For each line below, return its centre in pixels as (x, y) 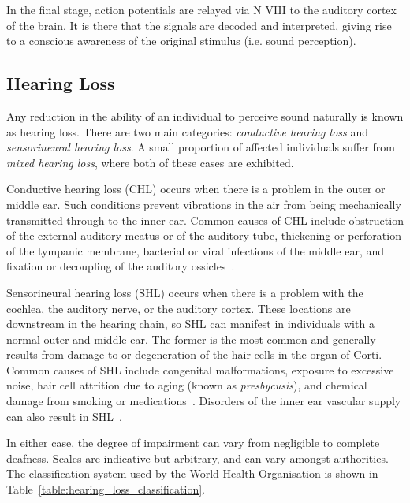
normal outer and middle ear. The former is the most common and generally (191, 339)
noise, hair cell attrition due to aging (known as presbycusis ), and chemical (187, 385)
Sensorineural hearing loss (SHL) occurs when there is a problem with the (185, 292)
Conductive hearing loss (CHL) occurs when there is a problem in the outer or (196, 189)
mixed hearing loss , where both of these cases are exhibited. (150, 162)
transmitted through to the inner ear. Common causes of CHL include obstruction (205, 220)
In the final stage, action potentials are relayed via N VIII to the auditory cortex (201, 9)
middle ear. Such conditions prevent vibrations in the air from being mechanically (204, 204)
